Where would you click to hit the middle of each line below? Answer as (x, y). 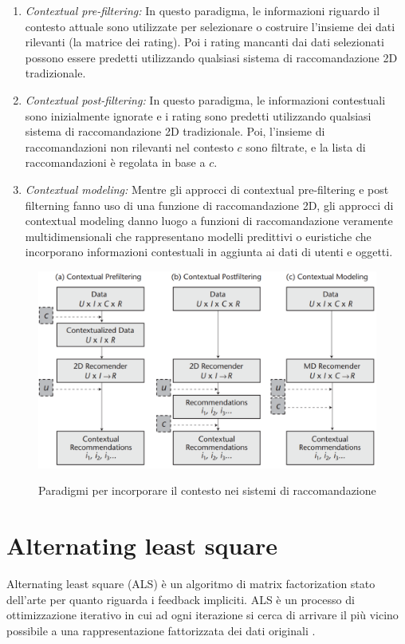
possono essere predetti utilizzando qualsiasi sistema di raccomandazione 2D (211, 57)
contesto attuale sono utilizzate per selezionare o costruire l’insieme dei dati (210, 26)
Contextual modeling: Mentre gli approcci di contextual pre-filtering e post (207, 189)
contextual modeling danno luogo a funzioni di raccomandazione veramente (209, 221)
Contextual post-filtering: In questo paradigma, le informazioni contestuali (205, 99)
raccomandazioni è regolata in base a (115, 162)
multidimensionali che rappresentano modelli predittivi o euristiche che (198, 236)
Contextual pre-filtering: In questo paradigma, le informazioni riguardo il (202, 10)
